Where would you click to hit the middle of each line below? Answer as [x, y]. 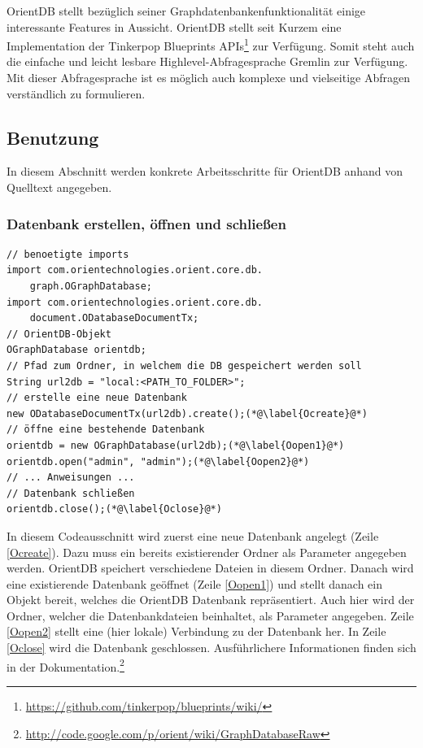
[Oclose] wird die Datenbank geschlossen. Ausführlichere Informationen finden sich [211, 648]
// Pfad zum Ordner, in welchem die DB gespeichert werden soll [184, 365]
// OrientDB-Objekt [59, 334]
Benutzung [53, 137]
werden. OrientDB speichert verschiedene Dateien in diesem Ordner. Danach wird [210, 568]
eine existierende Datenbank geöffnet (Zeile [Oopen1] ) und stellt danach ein [195, 583]
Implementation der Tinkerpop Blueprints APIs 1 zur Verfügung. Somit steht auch [211, 44]
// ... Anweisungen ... [71, 478]
